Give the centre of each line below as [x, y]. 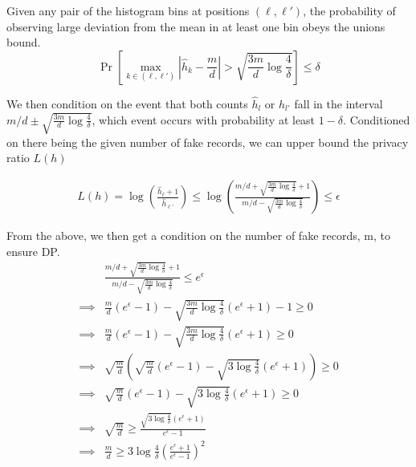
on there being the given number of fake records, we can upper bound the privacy [208, 142]
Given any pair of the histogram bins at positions [128, 10]
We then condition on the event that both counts [127, 104]
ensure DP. [33, 251]
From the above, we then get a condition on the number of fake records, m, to [198, 236]
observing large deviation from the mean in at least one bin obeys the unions [196, 26]
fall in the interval [339, 104]
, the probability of [349, 10]
